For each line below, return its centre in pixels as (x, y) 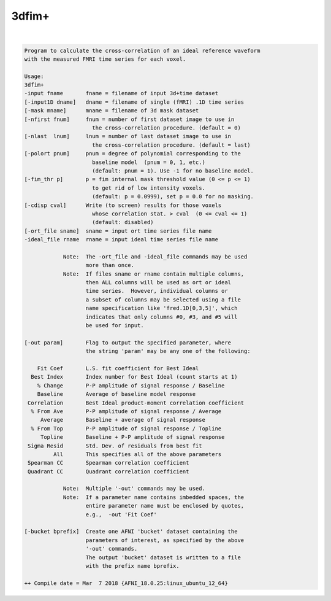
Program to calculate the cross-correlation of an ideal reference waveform (142, 50)
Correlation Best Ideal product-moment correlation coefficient (136, 403)
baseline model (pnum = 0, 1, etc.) (149, 162)
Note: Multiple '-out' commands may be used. (134, 489)
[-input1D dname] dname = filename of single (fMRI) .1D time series (134, 102)
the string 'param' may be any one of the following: (168, 351)
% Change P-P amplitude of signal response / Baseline (131, 386)
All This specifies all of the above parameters (137, 454)
